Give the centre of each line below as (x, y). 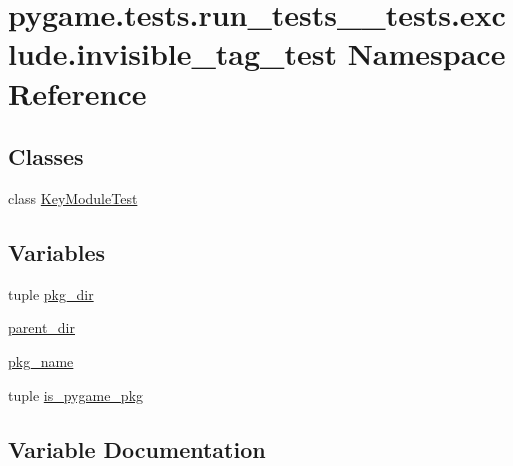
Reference (77, 92)
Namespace (426, 53)
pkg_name (41, 360)
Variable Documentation (137, 448)
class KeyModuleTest (73, 197)
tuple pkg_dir (51, 293)
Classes (46, 156)
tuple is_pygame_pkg (76, 394)
